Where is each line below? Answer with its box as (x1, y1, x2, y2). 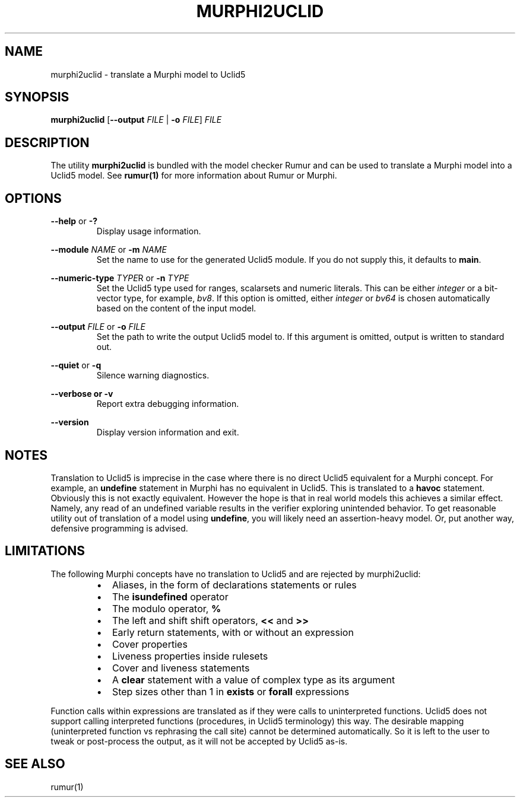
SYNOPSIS (5, 90, 69, 105)
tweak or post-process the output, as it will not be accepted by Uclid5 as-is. (50, 736, 348, 746)
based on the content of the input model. (96, 303, 256, 314)
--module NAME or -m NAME (50, 244, 167, 255)
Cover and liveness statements (112, 661, 250, 674)
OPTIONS (5, 190, 62, 206)
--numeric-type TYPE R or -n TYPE (50, 273, 189, 284)
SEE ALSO (5, 756, 65, 772)
